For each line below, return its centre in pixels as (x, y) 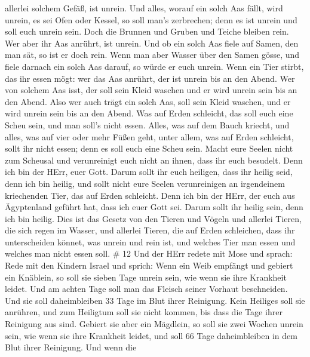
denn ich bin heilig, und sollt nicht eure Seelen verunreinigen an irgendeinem (145, 183)
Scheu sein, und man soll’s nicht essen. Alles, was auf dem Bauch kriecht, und (147, 124)
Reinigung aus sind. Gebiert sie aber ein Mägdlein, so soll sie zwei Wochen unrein (154, 324)
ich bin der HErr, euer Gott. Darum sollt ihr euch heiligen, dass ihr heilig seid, (149, 172)
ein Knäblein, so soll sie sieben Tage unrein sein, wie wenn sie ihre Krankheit (146, 277)
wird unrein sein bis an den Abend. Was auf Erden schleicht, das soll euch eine (149, 113)
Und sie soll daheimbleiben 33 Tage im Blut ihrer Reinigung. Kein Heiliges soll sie (155, 300)
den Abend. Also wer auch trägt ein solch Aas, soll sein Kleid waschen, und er (148, 101)
